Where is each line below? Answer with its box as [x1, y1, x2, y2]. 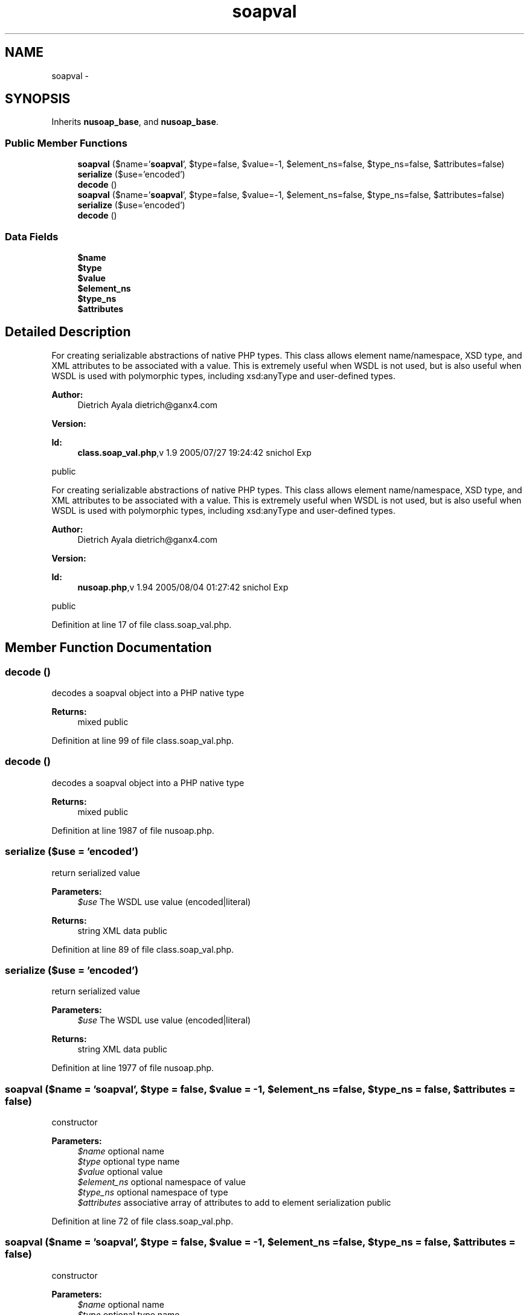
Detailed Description [5, 324, 131, 340]
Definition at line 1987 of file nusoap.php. [51, 825, 214, 836]
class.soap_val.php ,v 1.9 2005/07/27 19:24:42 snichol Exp [77, 447, 312, 458]
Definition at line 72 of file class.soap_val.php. [51, 1216, 234, 1226]
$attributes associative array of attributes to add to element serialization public [77, 1197, 391, 1208]
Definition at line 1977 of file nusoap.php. [51, 1063, 214, 1073]
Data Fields [5, 230, 59, 243]
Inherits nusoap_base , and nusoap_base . [51, 117, 219, 127]
